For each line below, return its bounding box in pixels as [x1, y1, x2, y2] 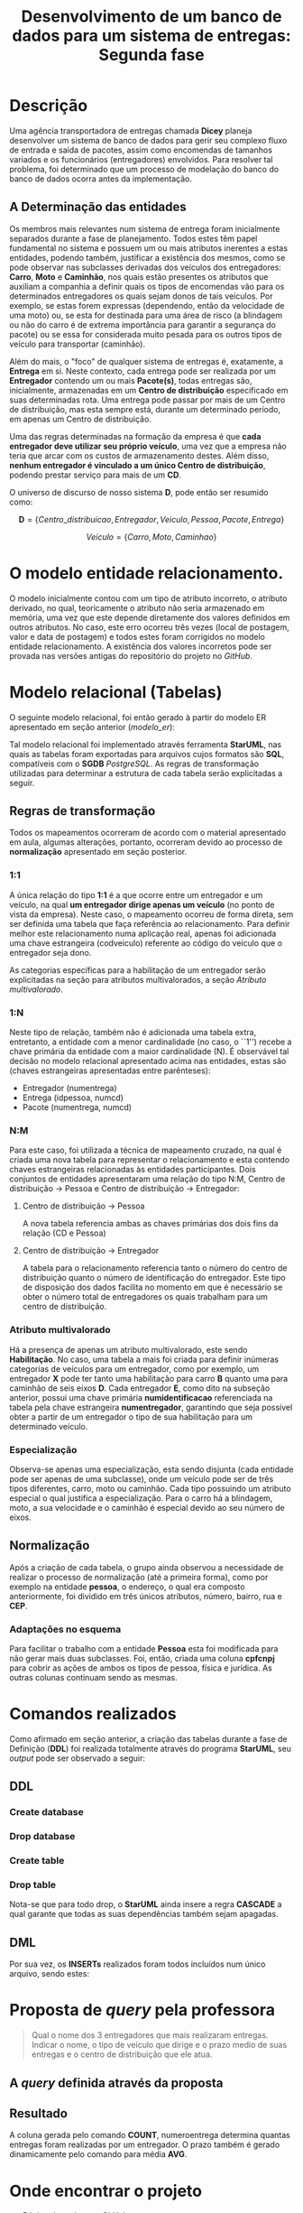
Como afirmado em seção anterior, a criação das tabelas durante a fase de [9, 1733, 288, 1744]
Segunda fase [98, 45, 205, 65]
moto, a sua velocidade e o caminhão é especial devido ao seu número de [9, 1502, 286, 1513]
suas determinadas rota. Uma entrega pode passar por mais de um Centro [9, 394, 286, 405]
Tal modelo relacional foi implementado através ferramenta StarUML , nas [9, 738, 282, 750]
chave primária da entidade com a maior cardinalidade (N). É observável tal [9, 1046, 289, 1057]
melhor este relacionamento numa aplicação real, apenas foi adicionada [9, 928, 277, 939]
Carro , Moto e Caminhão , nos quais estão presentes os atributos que [9, 271, 269, 282]
